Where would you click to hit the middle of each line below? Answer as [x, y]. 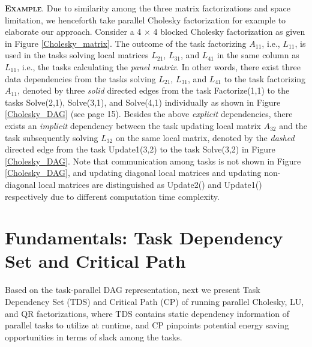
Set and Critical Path [95, 261]
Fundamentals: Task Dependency [144, 237]
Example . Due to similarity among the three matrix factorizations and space [148, 8]
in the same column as [258, 55]
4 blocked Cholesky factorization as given [229, 32]
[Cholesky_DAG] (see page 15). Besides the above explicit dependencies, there [149, 114]
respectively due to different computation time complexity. [112, 196]
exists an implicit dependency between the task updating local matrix [133, 125]
